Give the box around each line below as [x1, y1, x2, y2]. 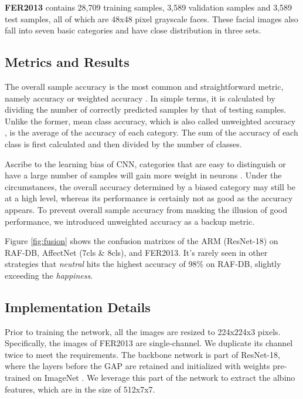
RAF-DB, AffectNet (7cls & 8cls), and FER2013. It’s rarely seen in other [5, 246, 268, 258]
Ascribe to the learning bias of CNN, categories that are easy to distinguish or [5, 157, 286, 170]
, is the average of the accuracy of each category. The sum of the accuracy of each [5, 126, 298, 138]
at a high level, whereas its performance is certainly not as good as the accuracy [5, 192, 293, 204]
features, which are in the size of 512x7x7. [5, 383, 155, 395]
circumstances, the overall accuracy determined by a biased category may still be [5, 180, 295, 192]
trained [5, 371, 30, 384]
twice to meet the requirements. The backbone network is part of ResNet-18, [5, 348, 280, 360]
